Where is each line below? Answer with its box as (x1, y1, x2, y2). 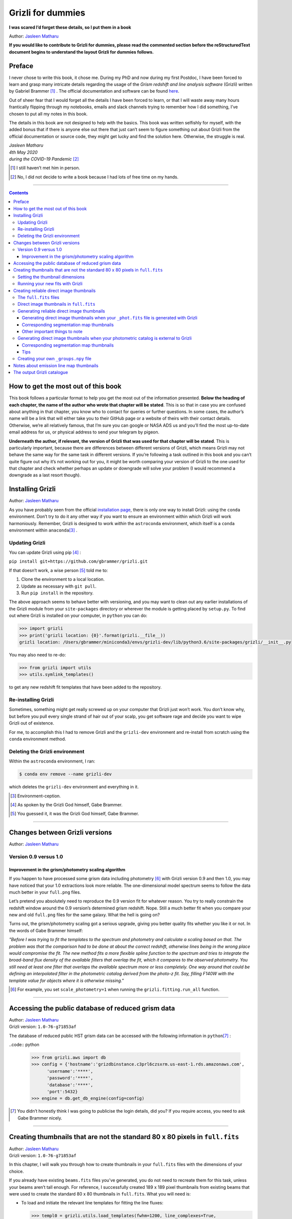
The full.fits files (18, 294, 59, 300)
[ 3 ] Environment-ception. (10, 793, 61, 799)
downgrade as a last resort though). (9, 472, 81, 478)
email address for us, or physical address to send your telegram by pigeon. (9, 429, 160, 435)
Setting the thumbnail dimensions (18, 274, 85, 280)
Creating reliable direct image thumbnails (13, 288, 96, 294)
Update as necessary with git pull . (21, 583, 97, 589)
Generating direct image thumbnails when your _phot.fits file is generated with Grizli (22, 315, 198, 321)
